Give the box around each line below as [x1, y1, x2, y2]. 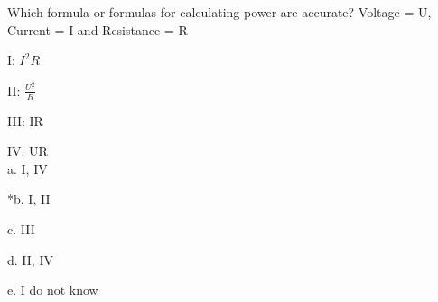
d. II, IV [7, 250, 53, 269]
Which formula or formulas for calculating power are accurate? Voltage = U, [7, 3, 432, 21]
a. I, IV [7, 159, 48, 178]
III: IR [7, 111, 43, 130]
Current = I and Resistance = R [7, 20, 188, 39]
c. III [7, 220, 35, 239]
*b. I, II [7, 189, 51, 208]
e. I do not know [7, 280, 98, 299]
